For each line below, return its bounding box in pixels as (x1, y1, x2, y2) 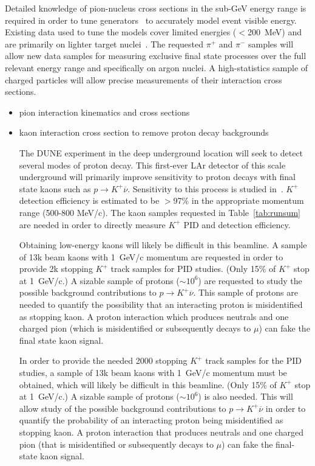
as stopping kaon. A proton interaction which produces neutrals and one (19, 310, 289, 322)
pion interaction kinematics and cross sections (19, 105, 190, 118)
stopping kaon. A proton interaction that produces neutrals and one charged (19, 426, 304, 438)
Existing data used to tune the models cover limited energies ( (5, 26, 237, 38)
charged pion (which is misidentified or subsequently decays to (19, 322, 251, 335)
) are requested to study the (198, 274, 302, 287)
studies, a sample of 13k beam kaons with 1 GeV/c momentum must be (19, 366, 287, 379)
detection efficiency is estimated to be (19, 194, 160, 207)
